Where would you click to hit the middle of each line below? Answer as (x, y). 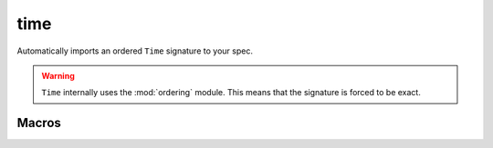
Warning (58, 75)
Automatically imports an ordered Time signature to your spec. (135, 51)
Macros (39, 123)
